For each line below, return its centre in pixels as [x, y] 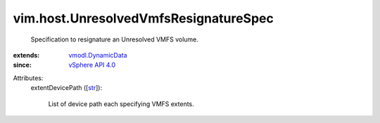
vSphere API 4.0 [92, 65]
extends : [26, 55]
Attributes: [28, 78]
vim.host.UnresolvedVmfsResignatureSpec [143, 18]
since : [22, 65]
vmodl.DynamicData [98, 55]
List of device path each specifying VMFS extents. [121, 104]
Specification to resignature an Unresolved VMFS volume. [114, 39]
